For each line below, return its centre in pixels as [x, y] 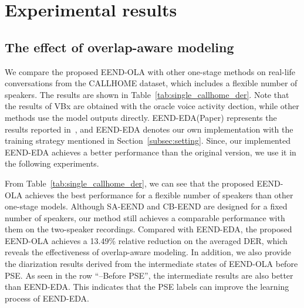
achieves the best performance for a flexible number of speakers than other [159, 194]
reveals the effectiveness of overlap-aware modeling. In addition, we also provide [148, 252]
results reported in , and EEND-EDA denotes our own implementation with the [149, 129]
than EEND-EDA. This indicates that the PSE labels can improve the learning [147, 287]
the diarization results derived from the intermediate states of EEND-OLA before [151, 264]
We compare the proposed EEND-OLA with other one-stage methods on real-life [150, 71]
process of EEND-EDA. [47, 298]
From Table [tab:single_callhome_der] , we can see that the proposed [129, 183]
